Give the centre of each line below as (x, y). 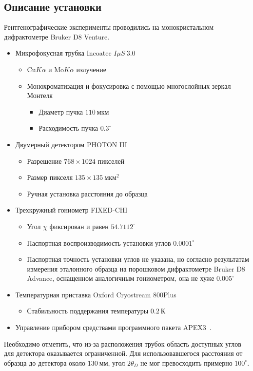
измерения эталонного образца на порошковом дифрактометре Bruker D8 (136, 268)
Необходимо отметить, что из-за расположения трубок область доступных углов (123, 343)
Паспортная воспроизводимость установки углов (99, 243)
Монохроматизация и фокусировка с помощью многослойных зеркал (129, 86)
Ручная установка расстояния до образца (87, 193)
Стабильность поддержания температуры (88, 311)
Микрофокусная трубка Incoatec (63, 53)
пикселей (111, 161)
